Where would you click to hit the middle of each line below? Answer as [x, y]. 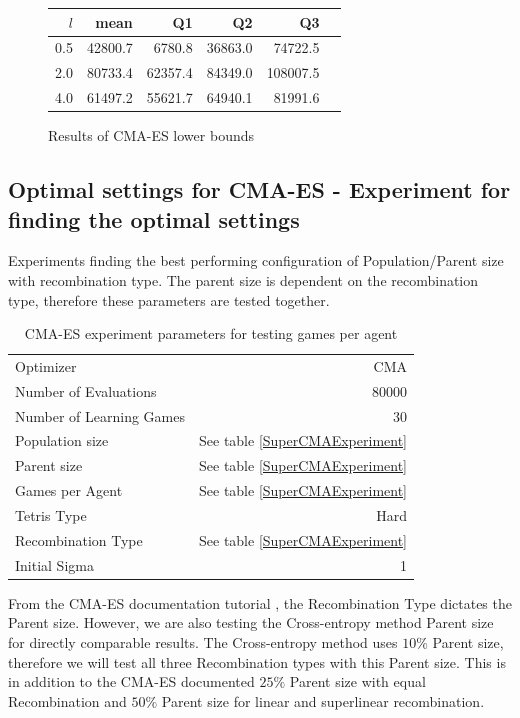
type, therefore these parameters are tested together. [169, 299]
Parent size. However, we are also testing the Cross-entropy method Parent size [251, 622]
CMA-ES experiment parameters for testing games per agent [211, 333]
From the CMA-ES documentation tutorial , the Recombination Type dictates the [260, 602]
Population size [62, 440]
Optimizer [46, 365]
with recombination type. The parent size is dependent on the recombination [243, 279]
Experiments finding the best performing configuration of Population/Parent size [256, 260]
